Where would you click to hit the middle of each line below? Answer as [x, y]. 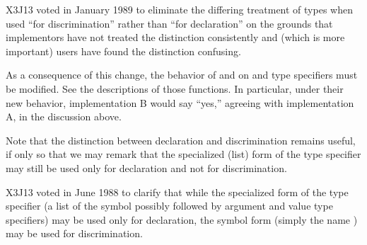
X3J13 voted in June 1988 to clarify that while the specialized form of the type [177, 192]
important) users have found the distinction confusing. [123, 51]
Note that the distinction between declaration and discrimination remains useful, [181, 140]
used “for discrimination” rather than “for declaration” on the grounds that [169, 23]
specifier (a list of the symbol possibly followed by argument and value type [169, 206]
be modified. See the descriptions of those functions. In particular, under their [175, 88]
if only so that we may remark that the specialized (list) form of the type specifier [183, 154]
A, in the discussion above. [64, 116]
